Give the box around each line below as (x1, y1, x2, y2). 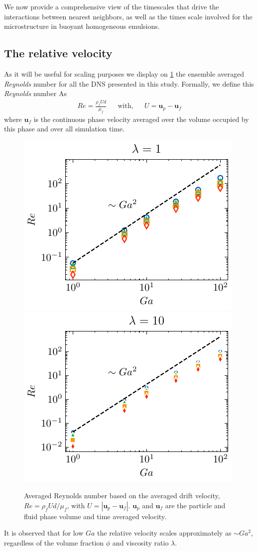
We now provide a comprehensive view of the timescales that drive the (4, 1, 219, 11)
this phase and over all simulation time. (4, 123, 125, 134)
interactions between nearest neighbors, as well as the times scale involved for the (4, 11, 253, 21)
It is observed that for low (4, 528, 84, 538)
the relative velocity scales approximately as (97, 528, 232, 538)
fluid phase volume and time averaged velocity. (24, 511, 166, 521)
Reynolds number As (4, 88, 67, 99)
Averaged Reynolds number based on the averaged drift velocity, (24, 490, 220, 501)
